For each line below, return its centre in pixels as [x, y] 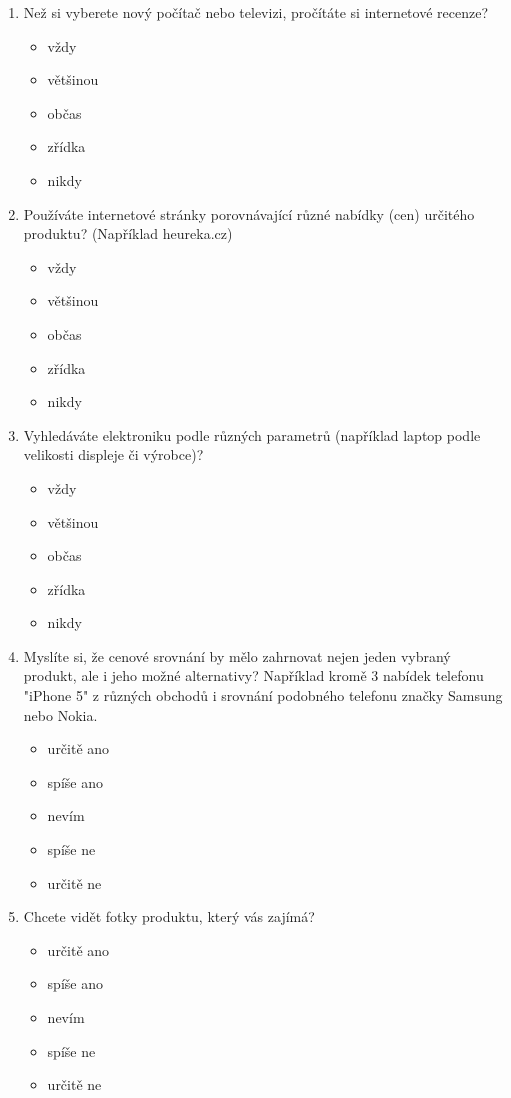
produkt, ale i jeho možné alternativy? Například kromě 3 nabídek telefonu [253, 675]
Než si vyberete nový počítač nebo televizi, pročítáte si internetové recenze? [255, 12]
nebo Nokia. [60, 714]
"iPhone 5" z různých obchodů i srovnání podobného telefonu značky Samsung [263, 695]
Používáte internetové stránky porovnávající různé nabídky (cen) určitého [249, 213]
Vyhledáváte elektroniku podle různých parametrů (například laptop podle [252, 434]
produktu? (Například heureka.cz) [128, 233]
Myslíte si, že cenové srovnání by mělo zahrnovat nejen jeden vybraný [237, 655]
